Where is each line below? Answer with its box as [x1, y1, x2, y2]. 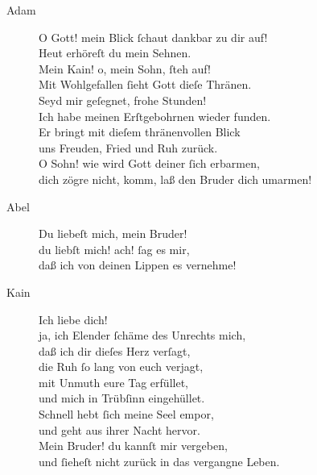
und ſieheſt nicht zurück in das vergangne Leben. [39, 452, 280, 469]
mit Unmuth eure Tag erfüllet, [39, 373, 188, 390]
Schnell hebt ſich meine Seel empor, [39, 406, 214, 423]
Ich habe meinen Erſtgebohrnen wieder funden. [39, 107, 271, 124]
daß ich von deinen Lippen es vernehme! [39, 256, 237, 273]
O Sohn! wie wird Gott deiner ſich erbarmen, [39, 155, 260, 172]
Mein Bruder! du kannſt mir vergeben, [39, 437, 228, 454]
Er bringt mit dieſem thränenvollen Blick [39, 123, 241, 140]
